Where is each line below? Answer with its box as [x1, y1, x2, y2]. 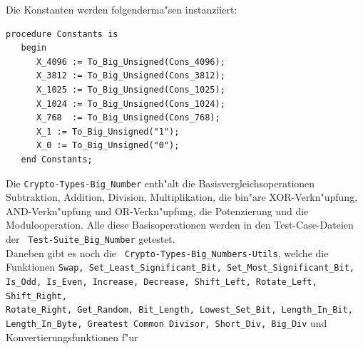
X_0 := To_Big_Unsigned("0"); [36, 140, 180, 151]
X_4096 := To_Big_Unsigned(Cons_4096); [36, 56, 225, 67]
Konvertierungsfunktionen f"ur [6, 329, 138, 344]
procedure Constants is [6, 28, 118, 39]
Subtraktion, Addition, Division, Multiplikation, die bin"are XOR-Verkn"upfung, [6, 189, 358, 204]
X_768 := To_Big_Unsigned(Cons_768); [36, 113, 220, 123]
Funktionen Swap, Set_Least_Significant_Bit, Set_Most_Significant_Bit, [6, 259, 354, 274]
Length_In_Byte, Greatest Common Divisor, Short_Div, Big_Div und [6, 315, 327, 330]
